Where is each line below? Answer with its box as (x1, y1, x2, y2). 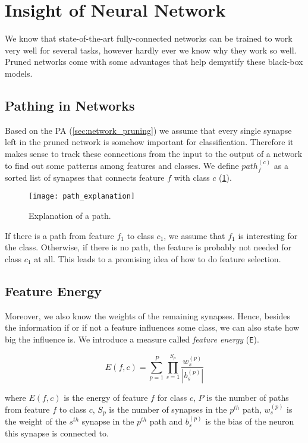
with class (174, 171, 210, 183)
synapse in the (81, 415, 134, 428)
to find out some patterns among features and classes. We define (5, 159, 239, 172)
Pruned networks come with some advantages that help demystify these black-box (5, 55, 303, 68)
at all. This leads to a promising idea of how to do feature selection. (34, 252, 281, 265)
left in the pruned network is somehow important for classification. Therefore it (5, 136, 294, 148)
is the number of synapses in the (109, 403, 227, 415)
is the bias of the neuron (205, 415, 294, 428)
